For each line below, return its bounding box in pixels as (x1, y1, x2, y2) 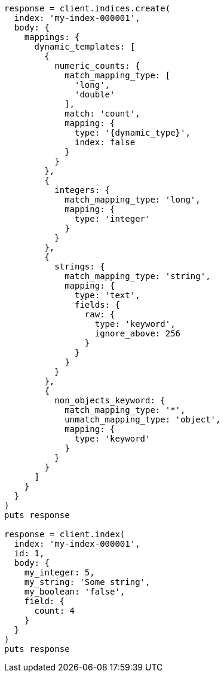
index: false (75, 137, 136, 147)
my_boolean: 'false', (24, 587, 125, 596)
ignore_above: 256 (94, 329, 181, 338)
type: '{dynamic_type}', (75, 128, 191, 137)
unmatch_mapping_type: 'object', (65, 415, 221, 424)
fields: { (75, 300, 120, 310)
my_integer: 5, (24, 568, 95, 577)
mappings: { (24, 32, 80, 42)
